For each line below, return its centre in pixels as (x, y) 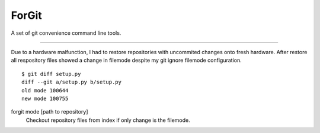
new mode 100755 (45, 98)
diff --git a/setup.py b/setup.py (71, 82)
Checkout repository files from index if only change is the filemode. (108, 120)
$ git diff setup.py (51, 74)
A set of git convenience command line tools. (66, 33)
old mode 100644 (45, 90)
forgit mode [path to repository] (49, 112)
